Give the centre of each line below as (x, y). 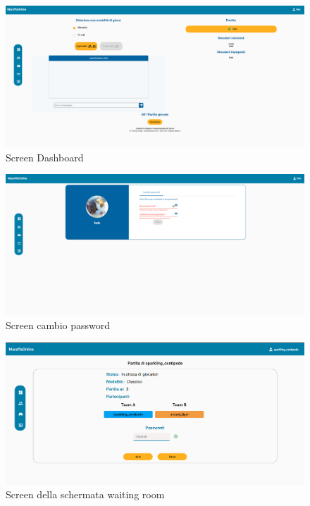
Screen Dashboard (45, 157)
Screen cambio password (58, 325)
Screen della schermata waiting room (85, 494)
